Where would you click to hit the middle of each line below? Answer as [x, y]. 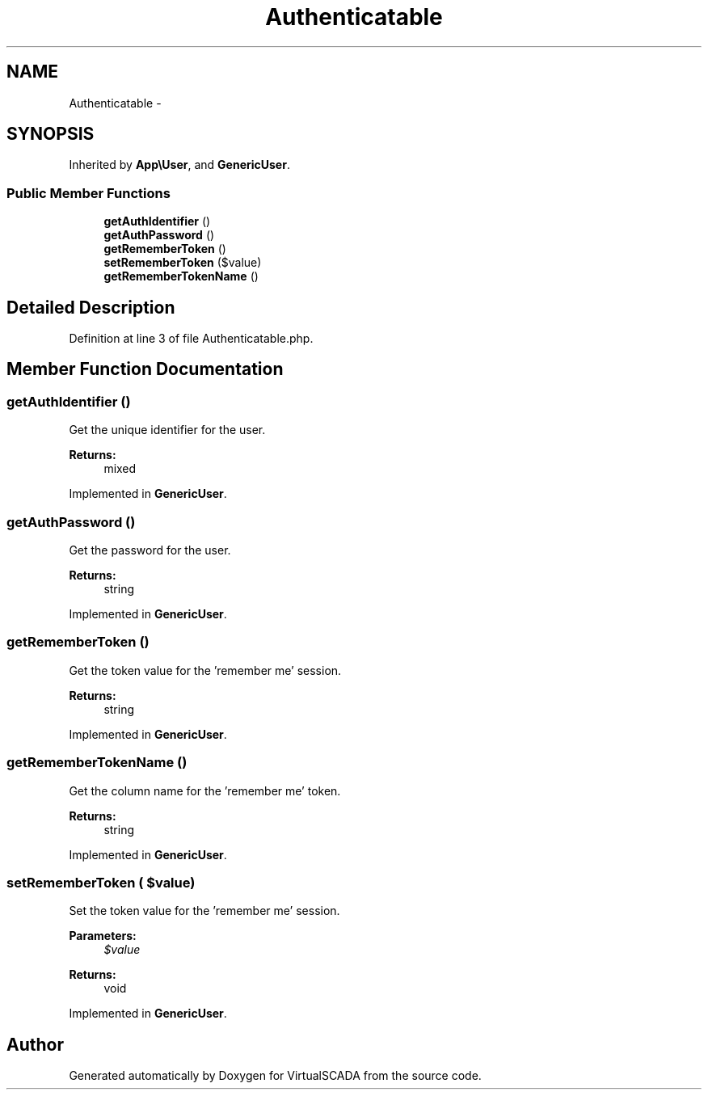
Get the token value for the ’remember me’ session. [205, 670]
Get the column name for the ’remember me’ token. [205, 790]
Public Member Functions [88, 193]
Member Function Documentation [145, 369]
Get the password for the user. [150, 550]
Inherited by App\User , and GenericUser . [179, 165]
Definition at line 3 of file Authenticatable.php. [191, 339]
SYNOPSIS [51, 134]
